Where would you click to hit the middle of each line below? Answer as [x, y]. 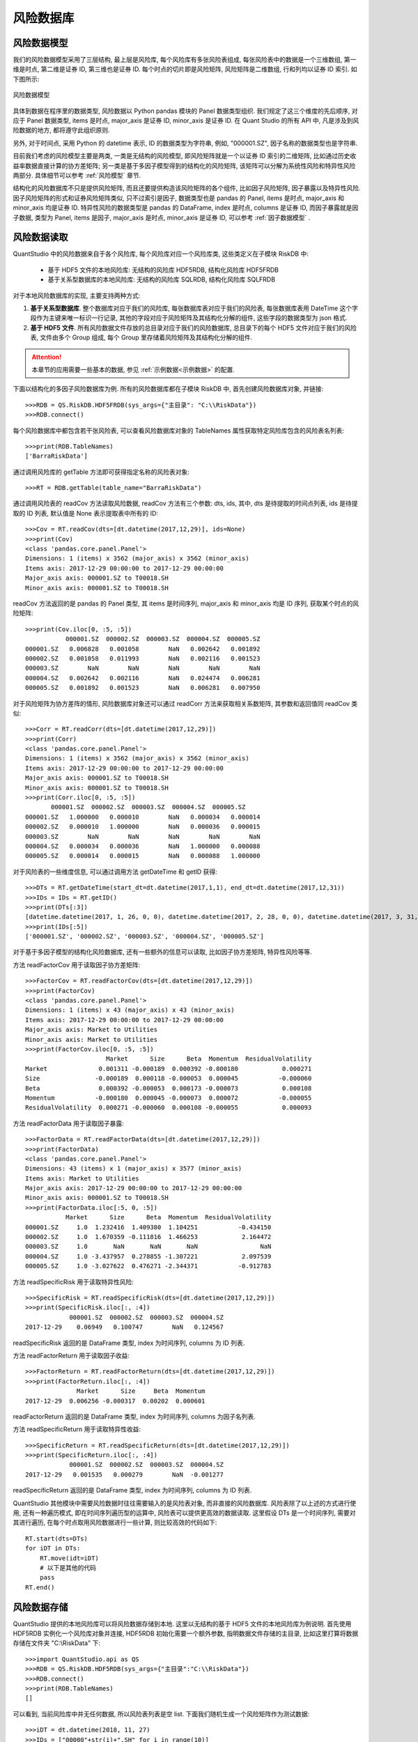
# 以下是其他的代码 [68, 1567]
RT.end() [40, 1587]
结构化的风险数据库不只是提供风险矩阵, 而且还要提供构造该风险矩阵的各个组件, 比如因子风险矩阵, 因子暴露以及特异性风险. [187, 188]
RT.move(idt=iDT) [69, 1558]
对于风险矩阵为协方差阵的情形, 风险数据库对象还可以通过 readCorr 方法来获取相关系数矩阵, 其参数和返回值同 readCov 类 [185, 703]
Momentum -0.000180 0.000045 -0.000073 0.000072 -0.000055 [169, 1098]
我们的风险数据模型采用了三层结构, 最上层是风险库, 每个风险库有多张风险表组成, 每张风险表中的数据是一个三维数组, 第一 [185, 60]
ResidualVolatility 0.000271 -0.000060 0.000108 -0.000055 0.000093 [169, 1108]
